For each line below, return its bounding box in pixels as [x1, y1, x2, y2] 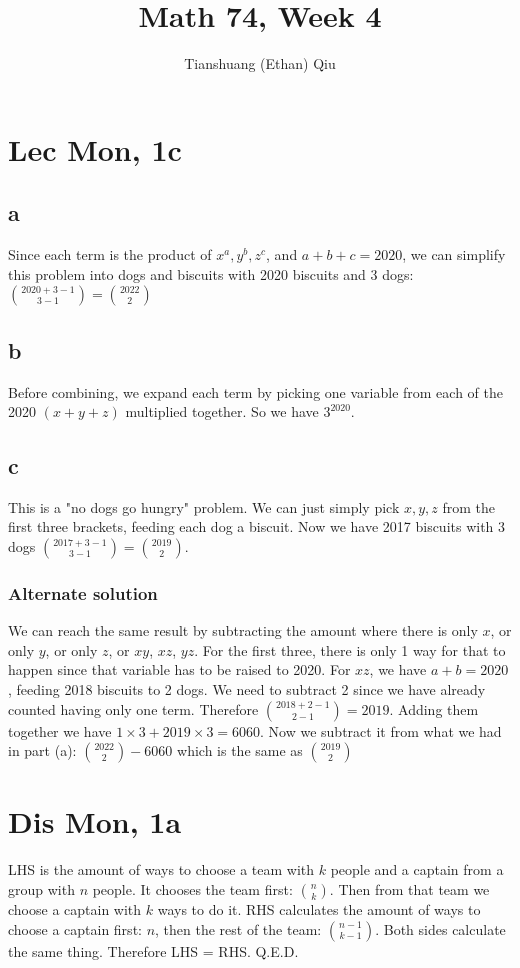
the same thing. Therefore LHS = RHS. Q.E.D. [8, 940, 299, 961]
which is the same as [177, 740, 303, 761]
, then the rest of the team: [155, 918, 322, 939]
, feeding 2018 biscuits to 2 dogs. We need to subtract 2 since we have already [8, 679, 486, 700]
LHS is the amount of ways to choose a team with [8, 859, 315, 880]
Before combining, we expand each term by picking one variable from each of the [8, 381, 503, 402]
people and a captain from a [330, 859, 504, 880]
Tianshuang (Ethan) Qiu [184, 53, 336, 74]
